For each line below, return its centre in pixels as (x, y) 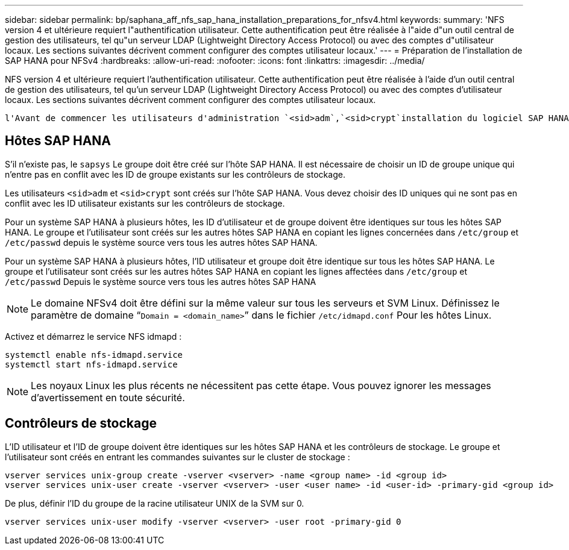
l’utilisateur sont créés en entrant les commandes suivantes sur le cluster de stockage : (178, 457)
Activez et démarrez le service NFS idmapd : (93, 336)
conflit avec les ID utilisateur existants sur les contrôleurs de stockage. (145, 203)
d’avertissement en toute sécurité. (108, 397)
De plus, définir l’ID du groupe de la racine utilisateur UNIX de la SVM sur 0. (155, 503)
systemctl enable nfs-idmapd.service (94, 355)
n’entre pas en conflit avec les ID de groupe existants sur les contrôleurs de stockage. (175, 174)
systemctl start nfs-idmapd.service (91, 364)
